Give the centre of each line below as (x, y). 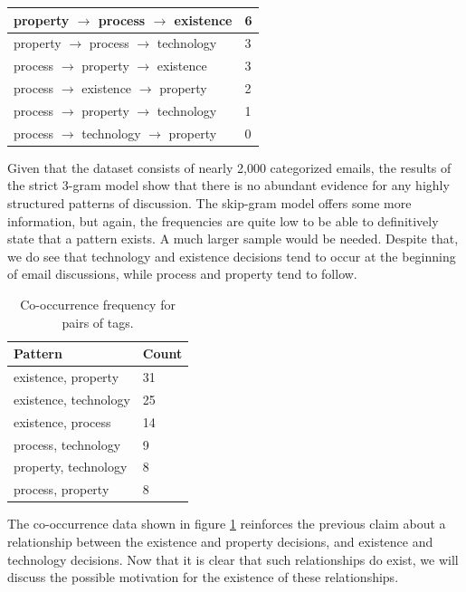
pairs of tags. (98, 322)
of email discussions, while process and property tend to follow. (182, 274)
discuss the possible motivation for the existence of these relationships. (203, 577)
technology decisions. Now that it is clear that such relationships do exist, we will (233, 559)
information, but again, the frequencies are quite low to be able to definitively (223, 220)
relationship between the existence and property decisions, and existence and (220, 541)
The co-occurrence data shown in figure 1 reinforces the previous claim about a (227, 524)
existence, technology (72, 399)
